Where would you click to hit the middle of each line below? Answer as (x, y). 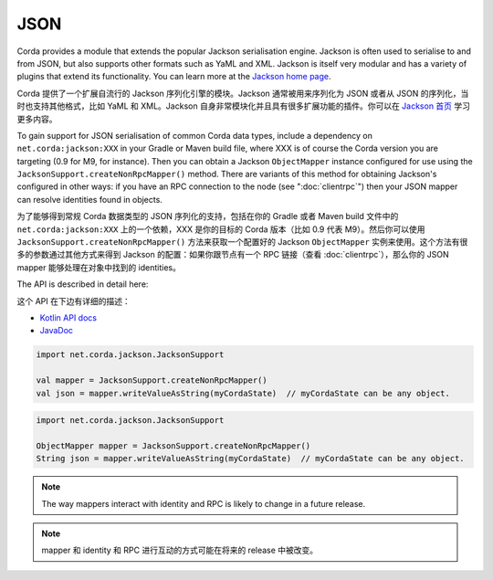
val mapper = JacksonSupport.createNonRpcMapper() (152, 380)
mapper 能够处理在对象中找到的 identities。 (99, 267)
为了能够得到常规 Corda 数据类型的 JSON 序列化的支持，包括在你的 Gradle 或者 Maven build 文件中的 (208, 216)
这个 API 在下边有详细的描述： (74, 301)
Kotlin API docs (68, 317)
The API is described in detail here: (83, 284)
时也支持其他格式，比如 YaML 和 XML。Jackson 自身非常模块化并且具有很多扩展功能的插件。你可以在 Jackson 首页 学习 (243, 106)
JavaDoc (56, 331)
